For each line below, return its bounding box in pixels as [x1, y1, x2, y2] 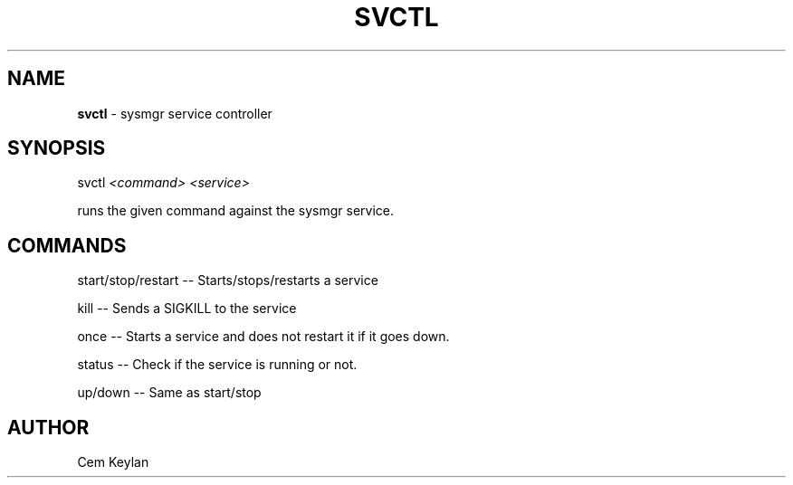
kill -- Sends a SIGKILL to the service [77, 300, 297, 317]
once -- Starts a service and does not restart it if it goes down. [77, 328, 450, 345]
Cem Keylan [77, 454, 149, 471]
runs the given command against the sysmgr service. [77, 203, 395, 219]
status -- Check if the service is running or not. [77, 357, 358, 373]
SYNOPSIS [7, 137, 106, 160]
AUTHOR [7, 415, 90, 439]
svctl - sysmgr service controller [77, 105, 272, 121]
